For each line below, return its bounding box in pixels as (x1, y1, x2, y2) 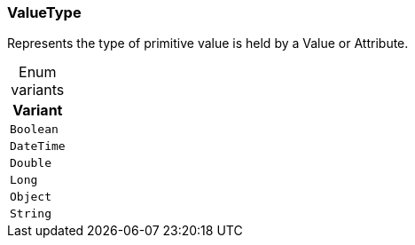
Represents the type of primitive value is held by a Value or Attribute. (7, 36, 409, 51)
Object (10, 190, 51, 204)
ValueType (7, 4, 82, 21)
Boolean (10, 122, 59, 137)
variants (11, 81, 65, 99)
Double (10, 156, 51, 170)
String (10, 207, 51, 221)
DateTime (10, 139, 66, 154)
